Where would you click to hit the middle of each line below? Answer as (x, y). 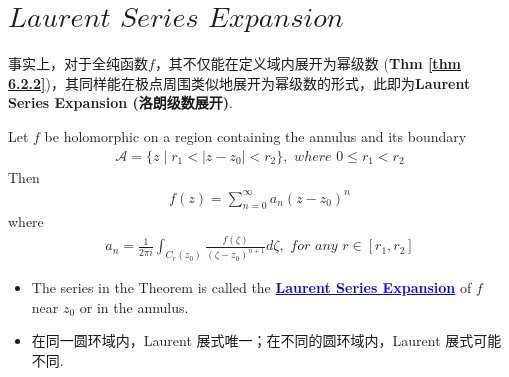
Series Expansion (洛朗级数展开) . (120, 102)
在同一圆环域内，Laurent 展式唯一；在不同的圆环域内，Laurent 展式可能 (266, 340)
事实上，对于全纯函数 (78, 63)
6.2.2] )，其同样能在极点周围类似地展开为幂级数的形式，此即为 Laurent (239, 82)
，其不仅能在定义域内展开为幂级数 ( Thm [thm (307, 63)
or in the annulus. (134, 306)
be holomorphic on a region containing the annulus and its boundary (255, 135)
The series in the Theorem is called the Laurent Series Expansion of (251, 287)
